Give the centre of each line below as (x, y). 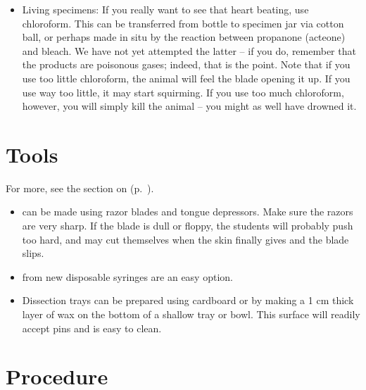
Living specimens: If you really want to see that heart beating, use (165, 9)
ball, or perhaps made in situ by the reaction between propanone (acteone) (184, 37)
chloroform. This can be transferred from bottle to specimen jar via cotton (183, 23)
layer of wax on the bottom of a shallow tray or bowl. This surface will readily (191, 314)
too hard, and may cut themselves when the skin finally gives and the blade (185, 239)
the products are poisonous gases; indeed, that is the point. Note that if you (186, 64)
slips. (33, 253)
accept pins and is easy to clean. (92, 328)
